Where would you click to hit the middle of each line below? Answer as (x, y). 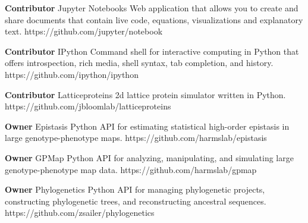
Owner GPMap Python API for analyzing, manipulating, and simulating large (149, 157)
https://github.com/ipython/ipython (72, 74)
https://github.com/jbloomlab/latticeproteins (88, 106)
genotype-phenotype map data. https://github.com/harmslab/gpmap (131, 169)
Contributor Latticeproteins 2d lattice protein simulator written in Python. (145, 94)
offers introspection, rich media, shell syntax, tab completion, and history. (139, 63)
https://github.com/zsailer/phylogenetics (80, 213)
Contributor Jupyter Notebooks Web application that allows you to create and (152, 8)
